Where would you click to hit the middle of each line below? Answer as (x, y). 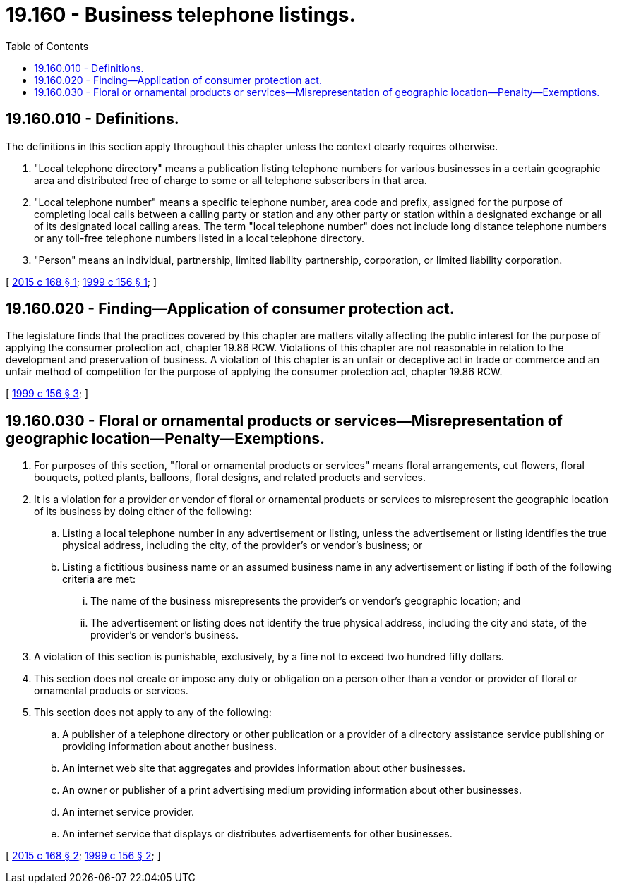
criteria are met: (99, 579)
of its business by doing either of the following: (143, 512)
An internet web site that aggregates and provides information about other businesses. (264, 768)
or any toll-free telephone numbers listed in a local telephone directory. (199, 238)
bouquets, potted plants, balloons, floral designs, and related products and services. (230, 478)
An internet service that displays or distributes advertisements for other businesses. (257, 834)
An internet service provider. (128, 812)
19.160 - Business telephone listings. (181, 15)
